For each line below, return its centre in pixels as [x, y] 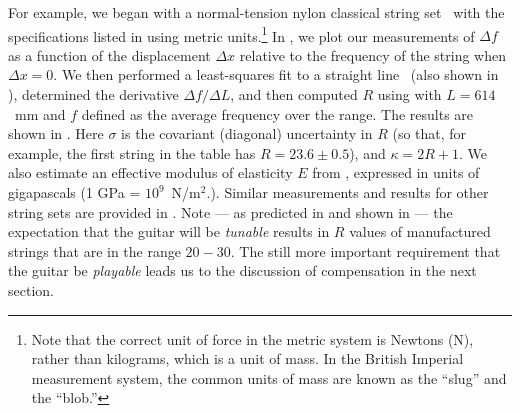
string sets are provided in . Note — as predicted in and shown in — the [230, 211]
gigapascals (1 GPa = [74, 192]
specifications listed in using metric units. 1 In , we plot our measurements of [241, 34]
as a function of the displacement [109, 54]
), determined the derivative [93, 94]
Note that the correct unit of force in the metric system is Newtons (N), [252, 338]
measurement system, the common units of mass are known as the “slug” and [269, 377]
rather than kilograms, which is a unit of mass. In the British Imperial [247, 358]
